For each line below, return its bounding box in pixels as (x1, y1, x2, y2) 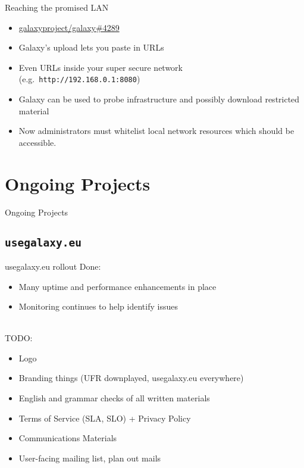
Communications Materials (18, 432, 117, 444)
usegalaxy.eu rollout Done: (5, 260, 101, 272)
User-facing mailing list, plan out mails (18, 451, 161, 464)
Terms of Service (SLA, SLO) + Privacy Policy (18, 411, 191, 424)
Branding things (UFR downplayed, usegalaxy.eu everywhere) (18, 372, 244, 384)
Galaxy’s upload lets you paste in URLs (18, 41, 164, 54)
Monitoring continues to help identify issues (18, 300, 178, 313)
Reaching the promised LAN (5, 1, 109, 13)
